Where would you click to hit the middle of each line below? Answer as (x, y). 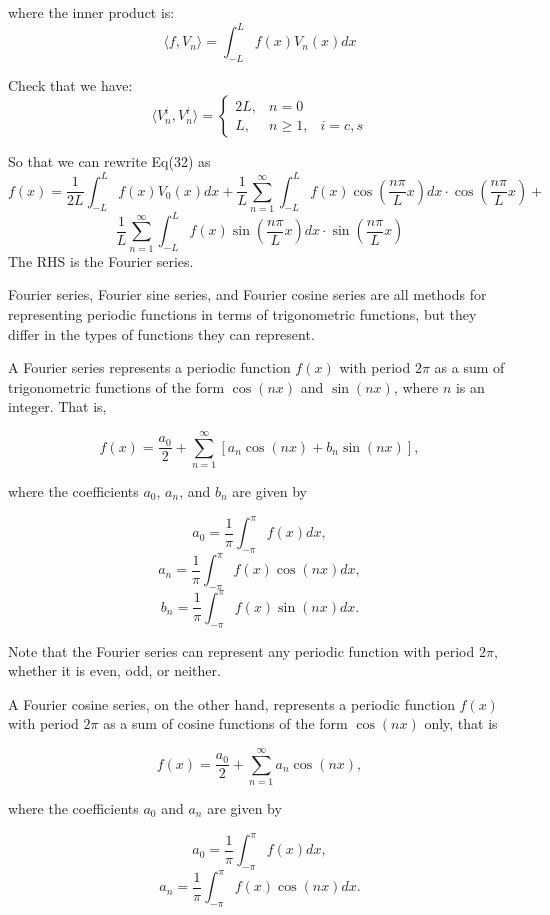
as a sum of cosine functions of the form (225, 723)
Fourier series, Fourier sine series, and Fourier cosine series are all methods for (247, 294)
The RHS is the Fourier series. (101, 260)
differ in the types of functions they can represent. (161, 333)
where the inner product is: (91, 12)
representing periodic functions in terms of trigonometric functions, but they (242, 313)
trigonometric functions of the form (116, 386)
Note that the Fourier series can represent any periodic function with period (241, 650)
